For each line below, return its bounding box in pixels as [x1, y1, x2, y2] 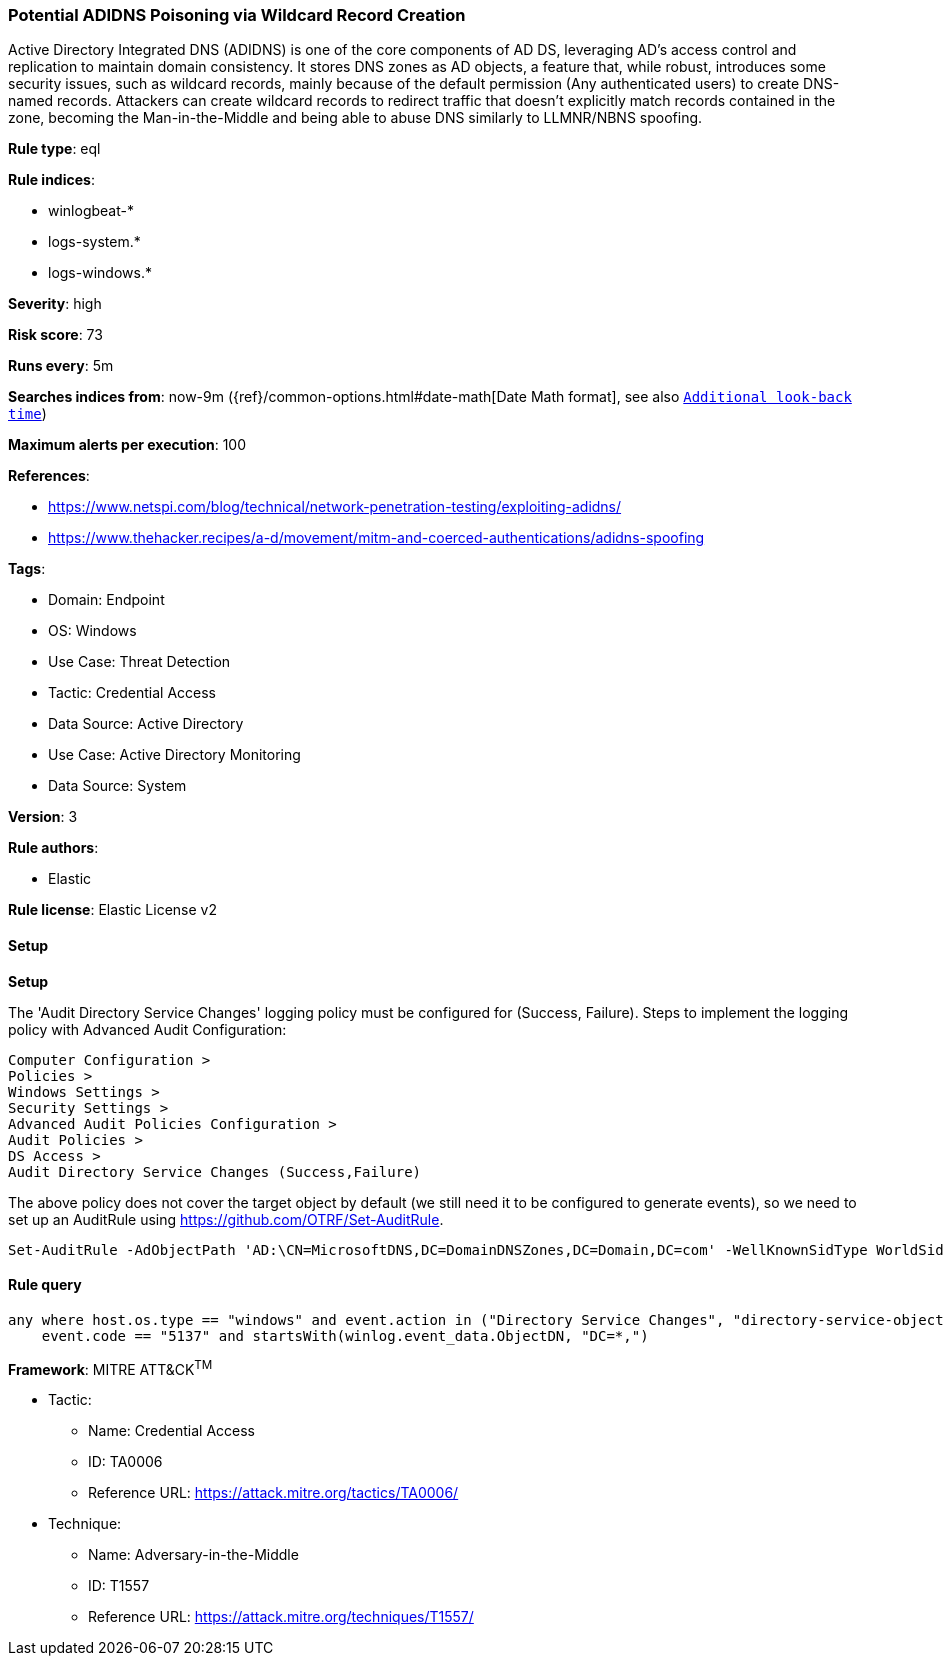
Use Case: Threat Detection [48, 653, 231, 671]
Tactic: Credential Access [48, 684, 216, 702]
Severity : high [8, 295, 102, 313]
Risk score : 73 [8, 326, 103, 344]
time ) [8, 405, 47, 423]
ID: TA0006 [88, 1453, 163, 1471]
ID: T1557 [88, 1577, 150, 1595]
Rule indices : [8, 171, 95, 189]
